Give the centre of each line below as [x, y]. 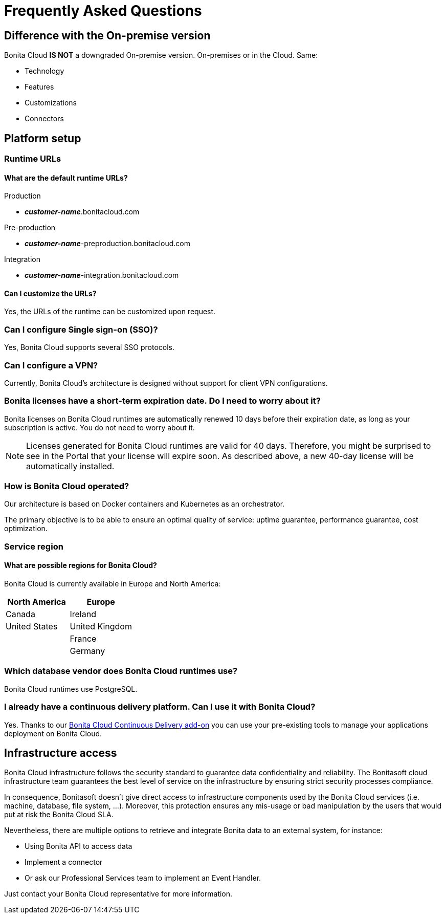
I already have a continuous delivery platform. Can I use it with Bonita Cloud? [160, 707]
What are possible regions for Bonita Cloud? [81, 565]
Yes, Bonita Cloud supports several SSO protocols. [90, 347]
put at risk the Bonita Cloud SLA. [59, 815]
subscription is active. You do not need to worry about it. [99, 427]
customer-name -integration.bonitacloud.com [102, 275]
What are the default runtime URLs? [66, 178]
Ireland [83, 614]
